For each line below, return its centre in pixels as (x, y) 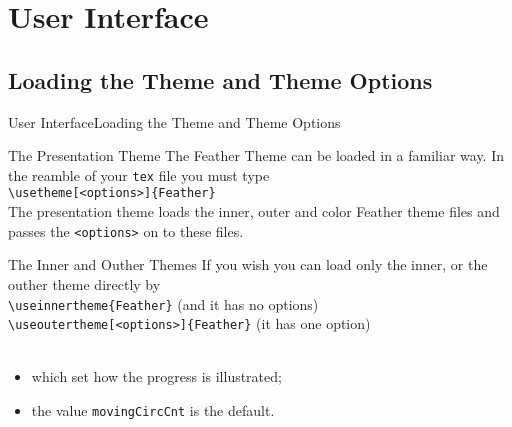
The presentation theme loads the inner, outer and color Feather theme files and (254, 211)
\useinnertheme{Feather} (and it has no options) (163, 303)
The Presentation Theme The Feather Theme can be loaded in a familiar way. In (256, 155)
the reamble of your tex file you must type (139, 174)
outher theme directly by (84, 283)
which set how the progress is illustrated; (156, 376)
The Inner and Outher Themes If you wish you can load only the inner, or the (248, 264)
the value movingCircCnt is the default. (153, 410)
